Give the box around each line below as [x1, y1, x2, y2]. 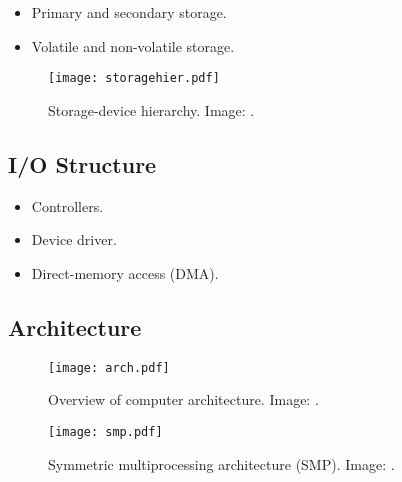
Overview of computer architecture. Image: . [48, 389, 319, 410]
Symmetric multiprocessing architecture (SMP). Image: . [48, 453, 395, 474]
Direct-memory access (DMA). [31, 262, 219, 283]
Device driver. [31, 229, 117, 250]
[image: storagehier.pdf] [48, 71, 220, 86]
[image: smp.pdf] [48, 424, 163, 439]
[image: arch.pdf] [48, 360, 170, 375]
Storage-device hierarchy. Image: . [48, 99, 255, 120]
